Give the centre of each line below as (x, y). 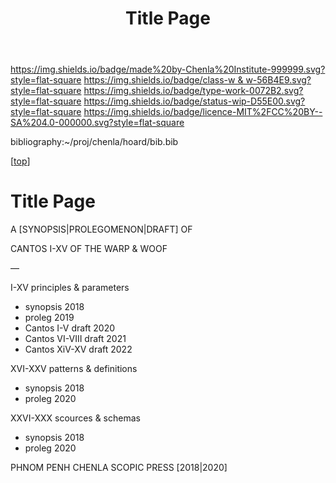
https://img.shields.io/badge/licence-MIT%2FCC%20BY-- (203, 112)
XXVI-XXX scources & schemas (75, 418)
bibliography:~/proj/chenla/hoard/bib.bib (94, 142)
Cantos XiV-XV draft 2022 (78, 349)
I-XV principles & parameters (70, 288)
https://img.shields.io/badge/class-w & (163, 80)
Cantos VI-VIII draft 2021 (75, 339)
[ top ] (20, 161)
